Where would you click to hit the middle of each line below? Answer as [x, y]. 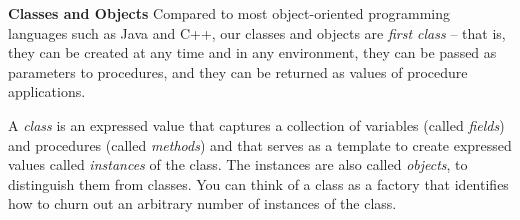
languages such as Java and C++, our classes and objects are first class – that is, [257, 32]
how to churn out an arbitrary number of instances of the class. [202, 203]
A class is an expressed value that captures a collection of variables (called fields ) [256, 124]
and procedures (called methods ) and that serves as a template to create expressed [260, 144]
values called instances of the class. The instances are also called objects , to [238, 164]
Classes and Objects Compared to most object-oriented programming [229, 13]
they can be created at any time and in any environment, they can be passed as [252, 52]
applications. [47, 91]
